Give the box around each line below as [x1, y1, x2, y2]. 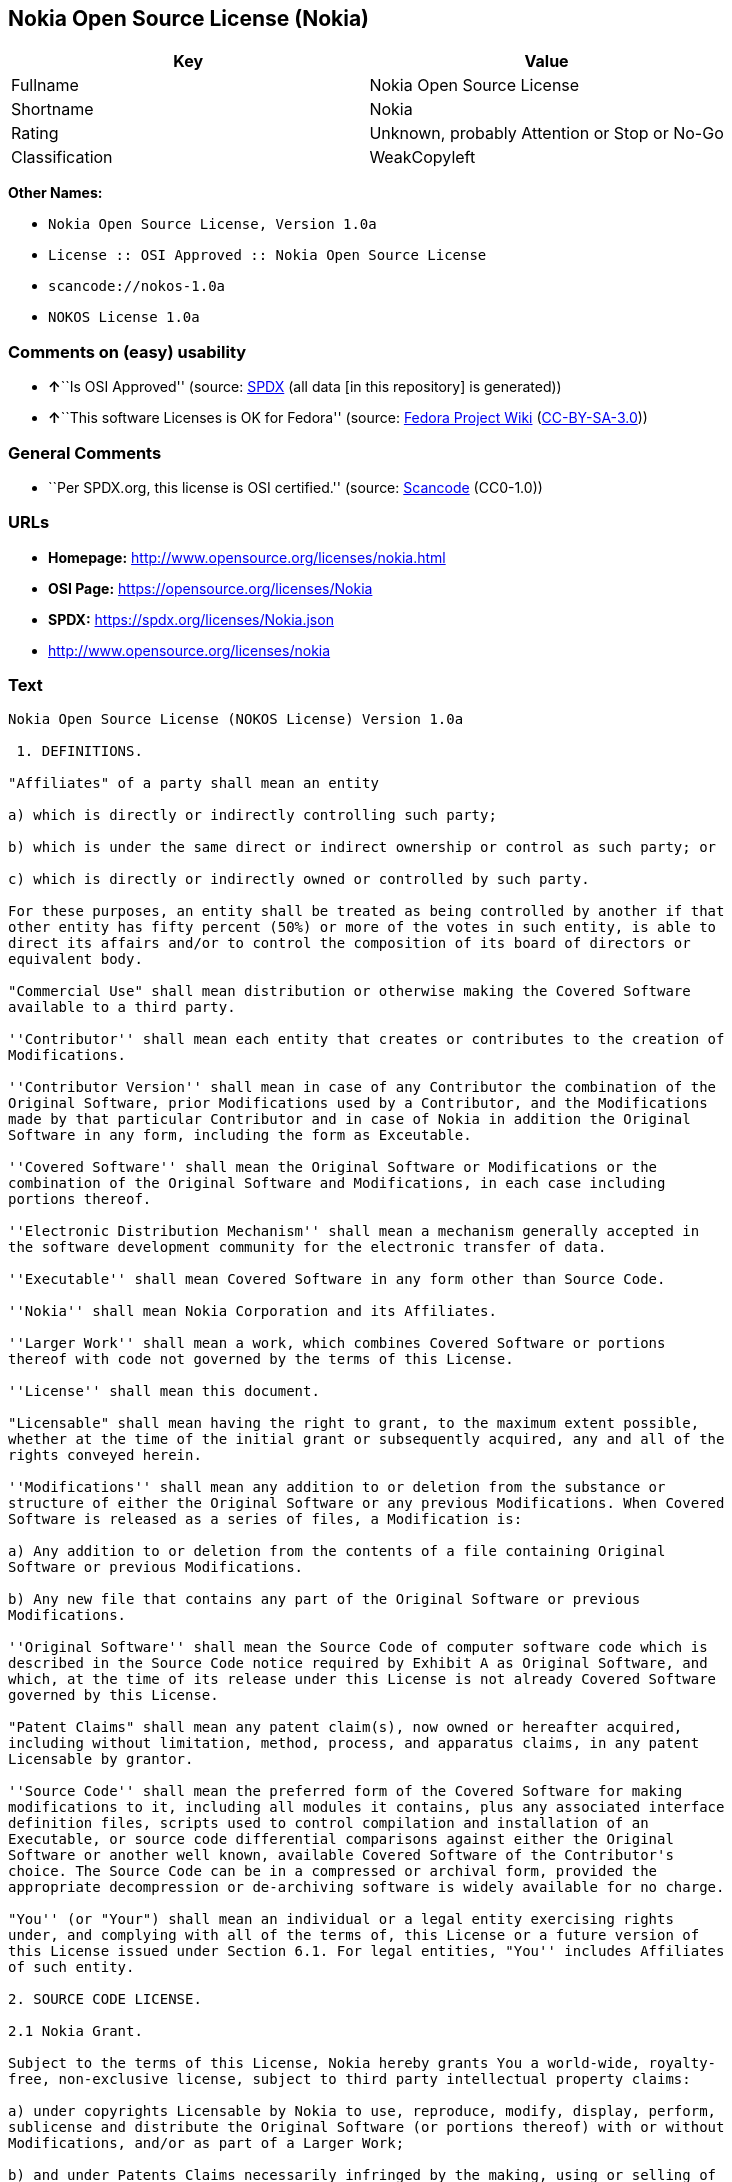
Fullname [11, 75, 79, 96]
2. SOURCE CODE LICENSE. [8, 1991, 202, 2008]
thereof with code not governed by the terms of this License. [8, 1351, 514, 1368]
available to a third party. [8, 999, 236, 1016]
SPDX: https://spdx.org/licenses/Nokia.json [48, 610, 334, 628]
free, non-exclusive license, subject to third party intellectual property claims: [8, 2071, 691, 2088]
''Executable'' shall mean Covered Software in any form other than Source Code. [8, 1271, 666, 1288]
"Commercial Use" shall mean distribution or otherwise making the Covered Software [8, 983, 691, 1000]
